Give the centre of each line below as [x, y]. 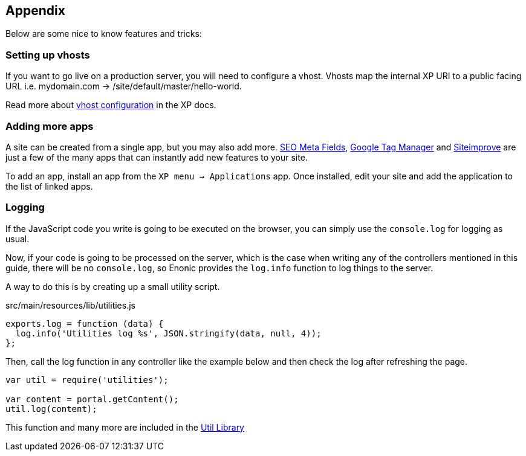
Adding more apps [50, 126]
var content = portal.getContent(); [92, 399]
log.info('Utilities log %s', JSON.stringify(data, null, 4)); [168, 333]
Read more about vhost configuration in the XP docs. [111, 105]
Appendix [35, 11]
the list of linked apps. [49, 186]
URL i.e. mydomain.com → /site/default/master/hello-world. [124, 86]
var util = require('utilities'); [87, 380]
